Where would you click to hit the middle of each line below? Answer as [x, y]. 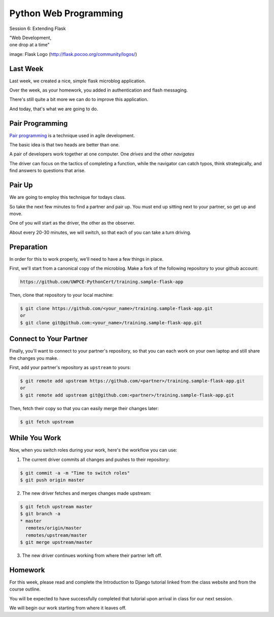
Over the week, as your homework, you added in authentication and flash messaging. [99, 90]
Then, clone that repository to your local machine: [61, 295]
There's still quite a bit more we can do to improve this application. [79, 100]
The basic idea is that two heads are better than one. [65, 145]
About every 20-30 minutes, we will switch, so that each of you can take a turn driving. [100, 232]
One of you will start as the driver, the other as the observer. [72, 223]
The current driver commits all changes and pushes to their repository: [96, 459]
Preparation [28, 247]
